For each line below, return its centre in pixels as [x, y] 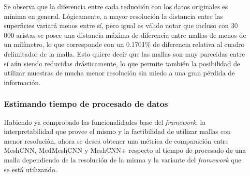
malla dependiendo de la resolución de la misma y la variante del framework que [123, 159]
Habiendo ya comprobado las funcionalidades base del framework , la [105, 122]
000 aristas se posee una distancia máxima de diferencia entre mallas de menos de [125, 35]
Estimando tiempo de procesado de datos [86, 104]
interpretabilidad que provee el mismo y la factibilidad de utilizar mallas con [117, 131]
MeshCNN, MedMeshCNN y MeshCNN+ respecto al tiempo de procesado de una [125, 150]
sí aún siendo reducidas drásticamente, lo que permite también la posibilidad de [122, 63]
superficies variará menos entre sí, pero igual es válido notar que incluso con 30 [121, 25]
